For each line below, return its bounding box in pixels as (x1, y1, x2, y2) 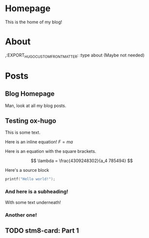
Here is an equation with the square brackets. (5, 148, 96, 154)
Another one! (5, 211, 37, 218)
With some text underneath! (5, 199, 61, 205)
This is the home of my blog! (5, 19, 62, 25)
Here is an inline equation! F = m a (5, 139, 73, 145)
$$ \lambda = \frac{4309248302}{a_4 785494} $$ (31, 158, 133, 164)
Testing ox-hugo (5, 117, 56, 125)
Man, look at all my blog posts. (5, 103, 67, 109)
